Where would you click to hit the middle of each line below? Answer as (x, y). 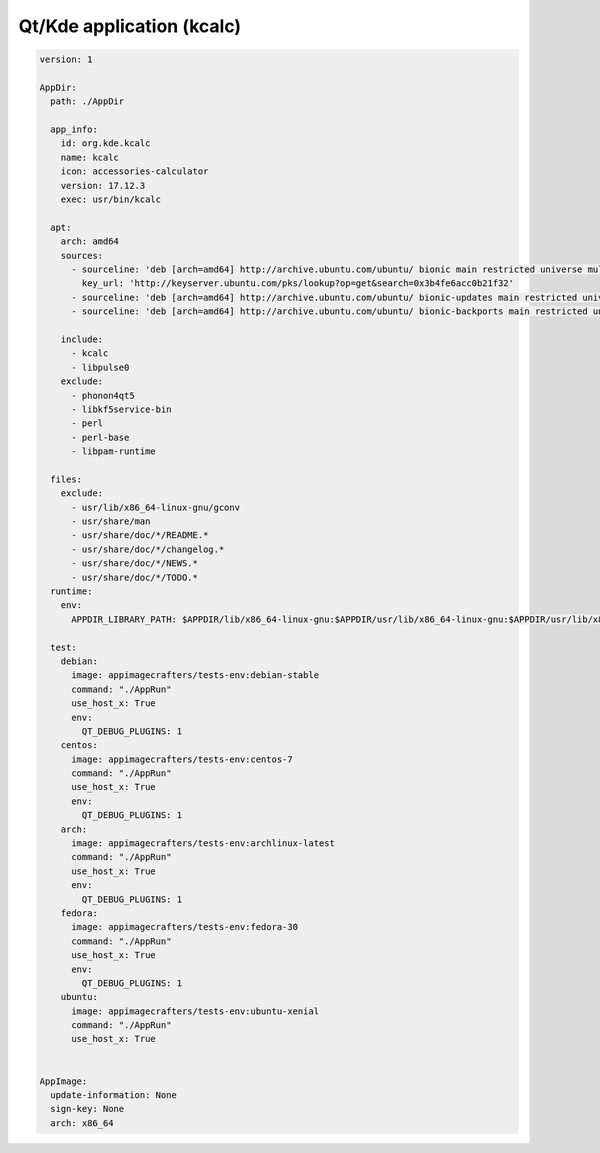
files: (66, 479)
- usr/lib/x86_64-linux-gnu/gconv (155, 507)
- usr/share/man (111, 521)
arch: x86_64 (82, 1123)
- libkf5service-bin (121, 409)
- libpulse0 (100, 367)
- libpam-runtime (114, 451)
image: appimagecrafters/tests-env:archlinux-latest (203, 843)
